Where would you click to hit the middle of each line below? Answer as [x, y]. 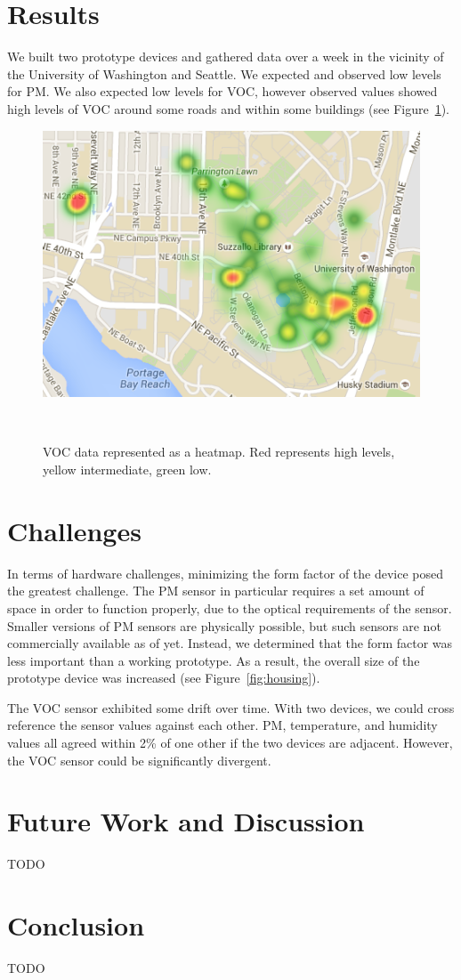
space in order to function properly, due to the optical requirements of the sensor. [230, 607]
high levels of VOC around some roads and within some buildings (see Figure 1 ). [229, 108]
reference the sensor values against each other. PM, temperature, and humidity [222, 725]
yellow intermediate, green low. [127, 469]
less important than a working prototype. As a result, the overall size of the [214, 660]
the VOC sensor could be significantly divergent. [139, 760]
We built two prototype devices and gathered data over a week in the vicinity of [226, 57]
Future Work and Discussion [186, 821]
